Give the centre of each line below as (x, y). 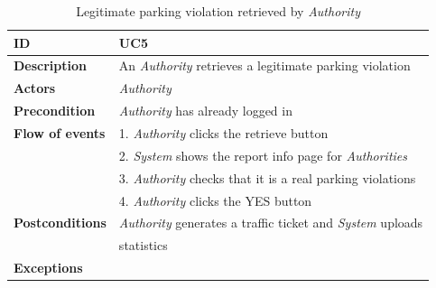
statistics (143, 245)
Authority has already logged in (205, 111)
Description (51, 65)
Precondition (55, 111)
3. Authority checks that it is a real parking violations (267, 177)
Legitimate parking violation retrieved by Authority (218, 11)
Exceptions (48, 268)
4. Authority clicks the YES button (215, 200)
